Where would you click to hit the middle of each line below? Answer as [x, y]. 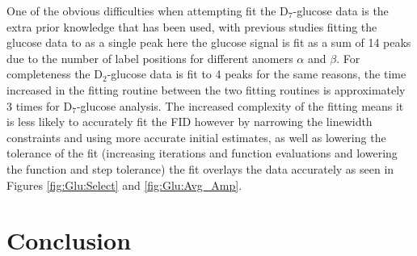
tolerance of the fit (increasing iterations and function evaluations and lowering [202, 153]
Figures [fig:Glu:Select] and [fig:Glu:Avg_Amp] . [124, 185]
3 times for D [40, 105]
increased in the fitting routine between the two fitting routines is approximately [206, 89]
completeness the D [55, 74]
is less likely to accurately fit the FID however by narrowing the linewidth [190, 122]
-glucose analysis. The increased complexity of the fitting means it [240, 105]
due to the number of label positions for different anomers [150, 58]
